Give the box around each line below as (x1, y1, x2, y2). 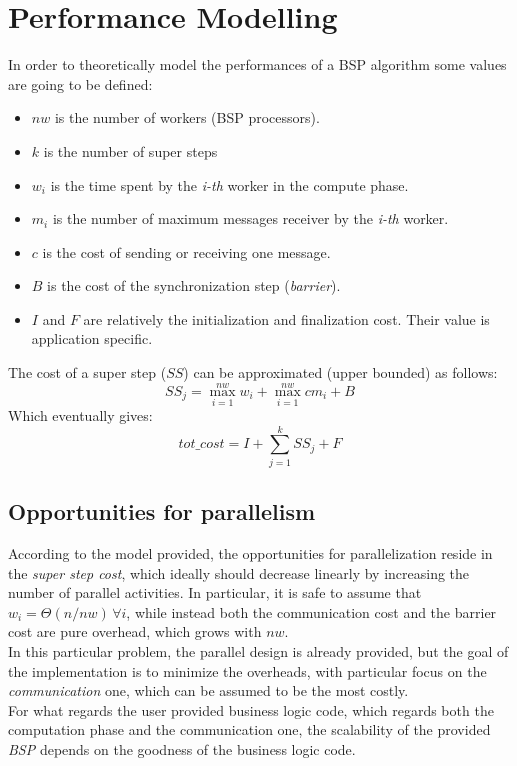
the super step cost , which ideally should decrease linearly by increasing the (8, 562, 470, 583)
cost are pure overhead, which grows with (8, 621, 262, 642)
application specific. (31, 328, 153, 349)
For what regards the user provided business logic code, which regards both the (8, 699, 494, 720)
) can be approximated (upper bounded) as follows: (183, 362, 498, 383)
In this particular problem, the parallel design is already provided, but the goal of (8, 640, 509, 661)
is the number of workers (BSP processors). (54, 107, 320, 128)
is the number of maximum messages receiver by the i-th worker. (52, 208, 449, 229)
